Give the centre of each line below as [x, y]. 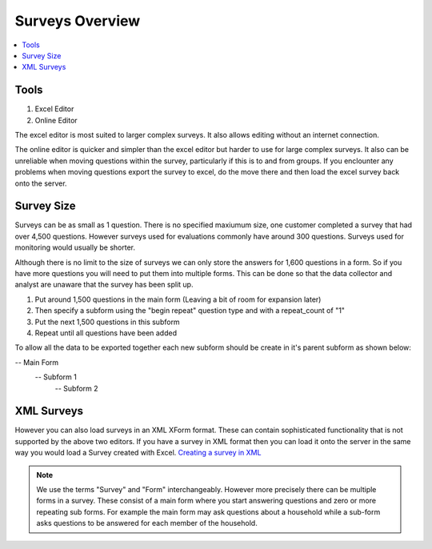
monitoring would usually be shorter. [75, 247]
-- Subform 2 [77, 388]
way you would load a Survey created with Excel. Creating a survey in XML [138, 453]
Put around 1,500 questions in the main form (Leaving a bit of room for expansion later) [178, 299]
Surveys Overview [78, 21]
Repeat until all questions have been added [106, 333]
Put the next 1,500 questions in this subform [107, 322]
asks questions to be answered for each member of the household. [147, 523]
